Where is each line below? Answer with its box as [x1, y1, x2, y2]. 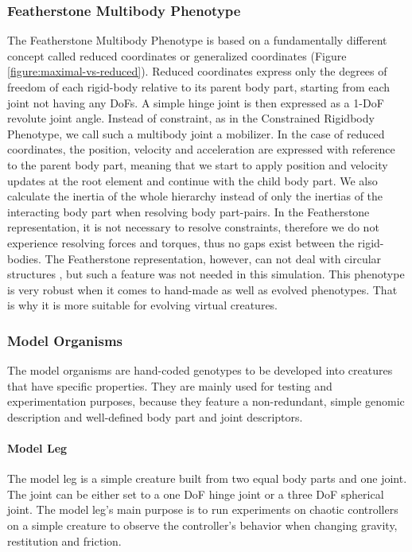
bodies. [7, 250, 41, 266]
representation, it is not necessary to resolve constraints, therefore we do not [7, 219, 379, 235]
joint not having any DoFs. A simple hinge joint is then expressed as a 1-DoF [7, 94, 384, 111]
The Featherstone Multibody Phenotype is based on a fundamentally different [7, 32, 387, 49]
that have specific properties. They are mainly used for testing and [7, 377, 332, 394]
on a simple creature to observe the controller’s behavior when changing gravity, [7, 517, 398, 534]
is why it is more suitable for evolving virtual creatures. [7, 297, 278, 313]
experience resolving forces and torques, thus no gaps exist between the [7, 234, 355, 251]
